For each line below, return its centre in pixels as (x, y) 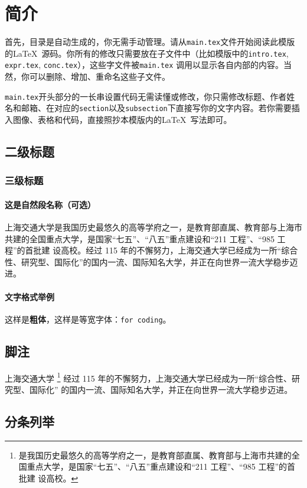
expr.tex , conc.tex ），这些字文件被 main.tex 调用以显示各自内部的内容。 (144, 65)
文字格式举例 (30, 296)
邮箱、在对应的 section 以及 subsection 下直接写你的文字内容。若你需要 (156, 108)
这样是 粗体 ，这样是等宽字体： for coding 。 (88, 319)
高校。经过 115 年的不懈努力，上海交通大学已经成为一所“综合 (179, 250)
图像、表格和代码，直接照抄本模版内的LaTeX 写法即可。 (122, 119)
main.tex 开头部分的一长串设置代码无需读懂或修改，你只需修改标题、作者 (146, 96)
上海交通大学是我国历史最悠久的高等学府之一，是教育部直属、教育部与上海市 (153, 227)
